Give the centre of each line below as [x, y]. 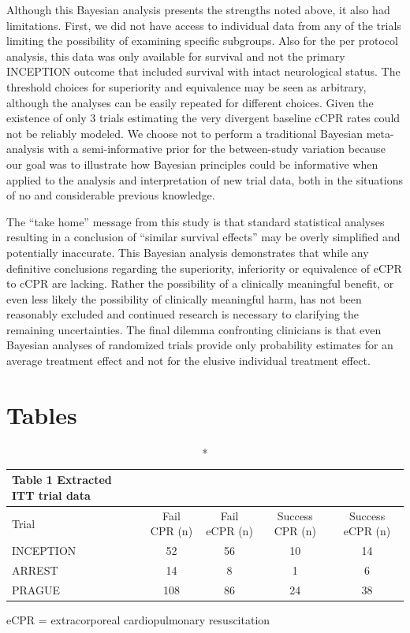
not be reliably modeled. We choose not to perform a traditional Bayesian [185, 133]
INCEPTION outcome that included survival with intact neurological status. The [203, 71]
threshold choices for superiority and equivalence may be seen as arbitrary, [186, 86]
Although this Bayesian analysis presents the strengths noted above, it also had [198, 9]
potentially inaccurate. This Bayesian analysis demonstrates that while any [188, 252]
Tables [42, 414]
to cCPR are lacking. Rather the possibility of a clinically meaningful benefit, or [200, 283]
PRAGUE [36, 589]
